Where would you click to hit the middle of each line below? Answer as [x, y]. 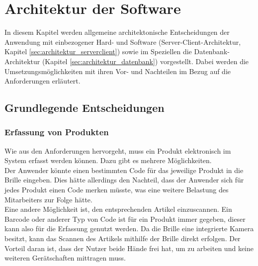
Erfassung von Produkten [57, 132]
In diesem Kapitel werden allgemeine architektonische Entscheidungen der [117, 32]
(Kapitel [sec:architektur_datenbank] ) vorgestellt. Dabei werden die [145, 61]
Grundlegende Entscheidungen [85, 108]
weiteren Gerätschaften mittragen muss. [65, 258]
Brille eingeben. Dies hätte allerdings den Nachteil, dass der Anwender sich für [124, 180]
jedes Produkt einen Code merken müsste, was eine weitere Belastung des [117, 190]
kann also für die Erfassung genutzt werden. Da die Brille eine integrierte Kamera [129, 228]
